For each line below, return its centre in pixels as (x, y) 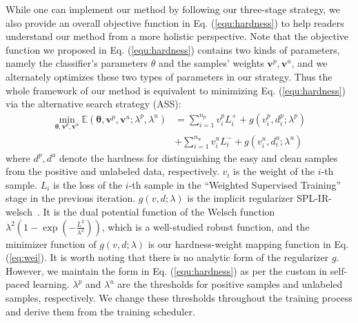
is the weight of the (274, 171)
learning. (51, 284)
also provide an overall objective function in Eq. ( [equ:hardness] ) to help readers (175, 22)
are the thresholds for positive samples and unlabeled (230, 284)
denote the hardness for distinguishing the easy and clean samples (199, 157)
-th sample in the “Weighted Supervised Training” (235, 184)
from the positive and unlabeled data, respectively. (112, 171)
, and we (309, 63)
